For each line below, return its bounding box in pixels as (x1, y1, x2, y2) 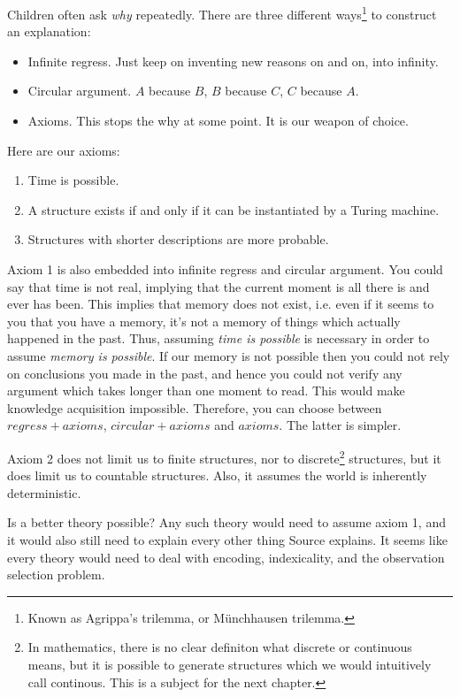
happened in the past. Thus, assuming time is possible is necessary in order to (7, 329, 430, 348)
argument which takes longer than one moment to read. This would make (7, 381, 405, 400)
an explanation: (7, 22, 91, 41)
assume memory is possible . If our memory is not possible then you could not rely (7, 346, 450, 364)
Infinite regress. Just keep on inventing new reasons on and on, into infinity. (27, 51, 439, 70)
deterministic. (7, 483, 81, 502)
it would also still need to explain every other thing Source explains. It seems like (7, 530, 448, 548)
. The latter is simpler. (279, 416, 402, 434)
